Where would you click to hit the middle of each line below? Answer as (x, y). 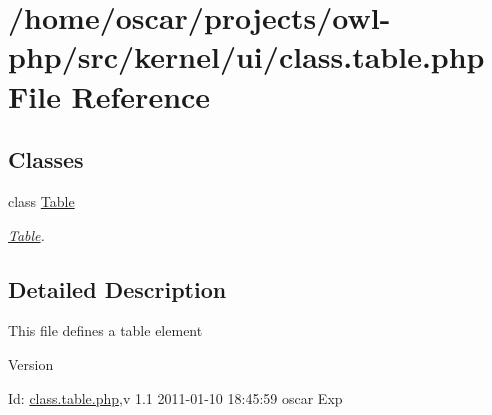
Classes (46, 159)
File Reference (109, 95)
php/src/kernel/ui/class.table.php (246, 56)
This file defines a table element (105, 330)
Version (31, 363)
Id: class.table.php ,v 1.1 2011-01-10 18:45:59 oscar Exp (175, 397)
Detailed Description (117, 288)
